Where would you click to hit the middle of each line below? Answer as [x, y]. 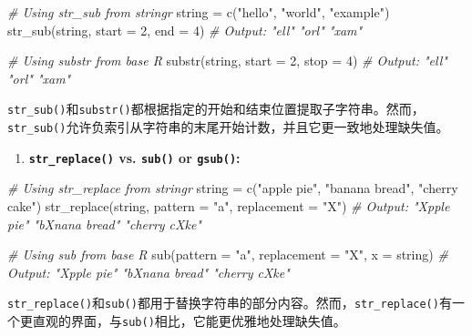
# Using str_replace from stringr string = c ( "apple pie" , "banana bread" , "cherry [233, 188]
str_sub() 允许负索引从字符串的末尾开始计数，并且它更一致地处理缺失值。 [228, 127]
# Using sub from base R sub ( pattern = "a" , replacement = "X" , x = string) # [228, 255]
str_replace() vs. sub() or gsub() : [134, 157]
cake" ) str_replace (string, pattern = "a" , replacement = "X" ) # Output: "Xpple [229, 205]
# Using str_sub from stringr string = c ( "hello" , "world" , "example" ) [199, 12]
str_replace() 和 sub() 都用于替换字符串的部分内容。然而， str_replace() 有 [230, 303]
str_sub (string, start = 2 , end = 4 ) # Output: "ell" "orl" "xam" [185, 30]
